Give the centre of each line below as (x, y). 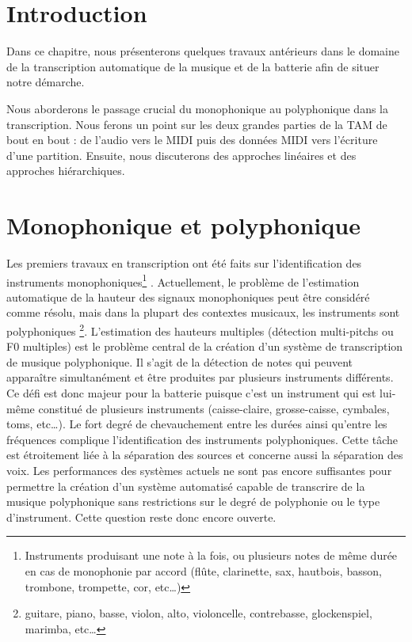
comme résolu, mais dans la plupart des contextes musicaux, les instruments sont (203, 312)
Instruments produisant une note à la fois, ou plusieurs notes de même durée (211, 555)
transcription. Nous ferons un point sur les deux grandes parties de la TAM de (197, 124)
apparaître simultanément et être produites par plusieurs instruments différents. (200, 377)
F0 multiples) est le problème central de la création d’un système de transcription (205, 346)
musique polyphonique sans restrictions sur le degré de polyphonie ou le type (193, 501)
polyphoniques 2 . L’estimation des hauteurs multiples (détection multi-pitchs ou (200, 330)
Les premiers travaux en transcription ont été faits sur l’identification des (184, 263)
